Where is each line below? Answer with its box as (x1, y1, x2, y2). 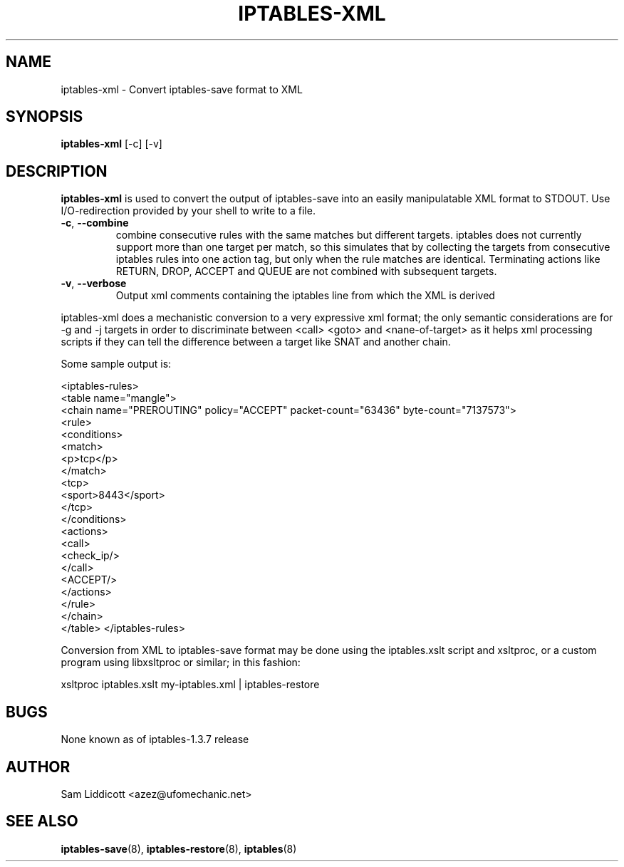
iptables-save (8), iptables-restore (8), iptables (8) (61, 842, 297, 855)
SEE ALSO (6, 812, 78, 831)
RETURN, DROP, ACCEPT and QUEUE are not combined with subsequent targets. (115, 265, 497, 278)
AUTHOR (6, 757, 71, 776)
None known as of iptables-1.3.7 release (61, 733, 249, 746)
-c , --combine (61, 217, 129, 229)
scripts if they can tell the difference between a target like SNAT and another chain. (61, 336, 451, 348)
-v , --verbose (61, 277, 127, 290)
